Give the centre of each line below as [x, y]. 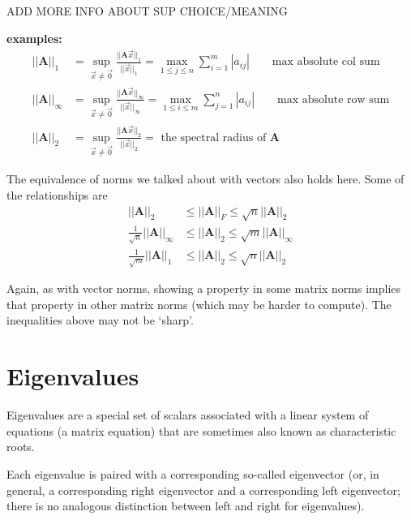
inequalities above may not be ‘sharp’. [100, 320]
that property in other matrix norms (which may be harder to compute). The [199, 304]
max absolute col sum [326, 62]
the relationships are [57, 194]
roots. [21, 447]
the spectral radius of [214, 138]
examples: [34, 38]
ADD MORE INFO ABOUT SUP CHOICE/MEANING [147, 11]
